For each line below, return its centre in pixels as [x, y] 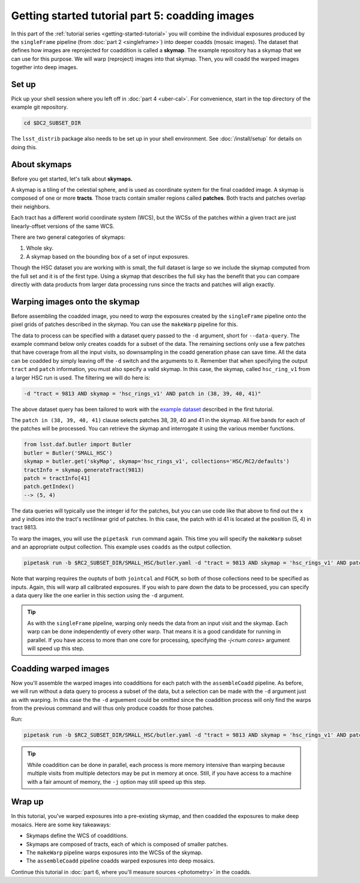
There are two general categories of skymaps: [68, 237]
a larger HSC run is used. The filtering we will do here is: [81, 377]
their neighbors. [31, 206]
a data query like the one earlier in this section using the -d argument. [97, 595]
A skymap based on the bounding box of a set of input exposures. [108, 256]
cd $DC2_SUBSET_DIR [52, 123]
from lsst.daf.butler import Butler [78, 445]
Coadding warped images [60, 669]
